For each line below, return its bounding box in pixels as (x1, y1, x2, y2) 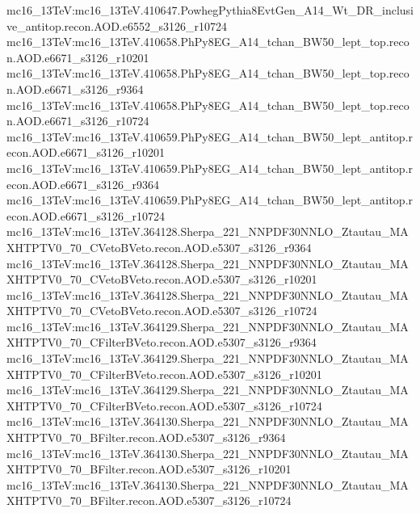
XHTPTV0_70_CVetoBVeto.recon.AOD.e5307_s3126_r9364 (6, 238, 312, 255)
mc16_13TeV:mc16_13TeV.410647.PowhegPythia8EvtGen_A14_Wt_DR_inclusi (6, 2, 414, 18)
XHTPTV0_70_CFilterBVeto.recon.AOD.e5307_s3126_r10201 (6, 365, 322, 382)
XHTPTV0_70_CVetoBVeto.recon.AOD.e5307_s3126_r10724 (6, 302, 317, 319)
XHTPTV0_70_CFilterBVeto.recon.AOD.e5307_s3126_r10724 (6, 397, 322, 414)
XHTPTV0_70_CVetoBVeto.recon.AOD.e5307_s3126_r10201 (6, 271, 317, 288)
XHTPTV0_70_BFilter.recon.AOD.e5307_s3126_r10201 (6, 460, 292, 477)
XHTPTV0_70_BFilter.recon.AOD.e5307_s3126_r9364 (6, 429, 286, 446)
